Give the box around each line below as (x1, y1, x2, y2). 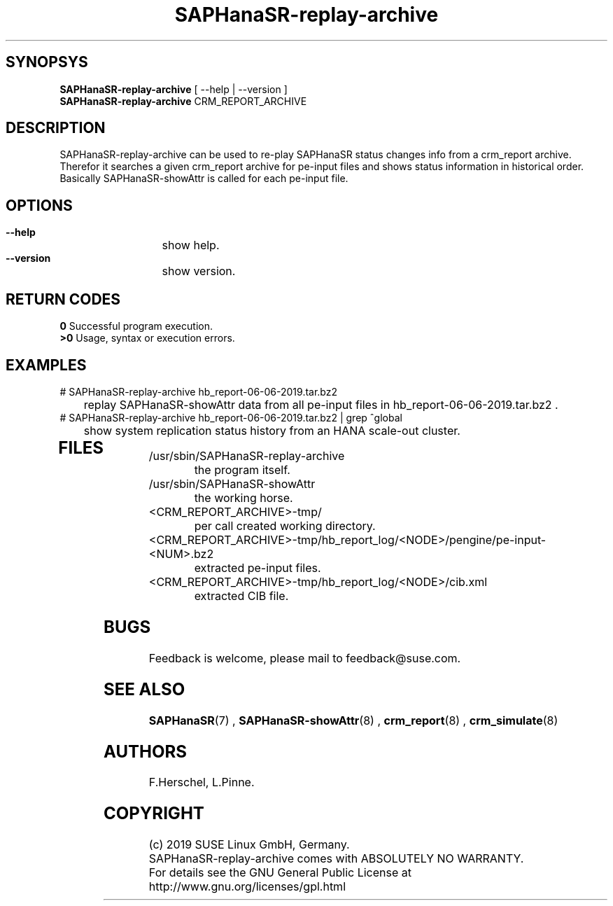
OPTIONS (6, 196, 73, 214)
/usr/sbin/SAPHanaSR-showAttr (148, 476, 316, 491)
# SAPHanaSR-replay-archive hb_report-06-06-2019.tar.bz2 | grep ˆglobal (59, 411, 402, 424)
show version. (162, 264, 236, 279)
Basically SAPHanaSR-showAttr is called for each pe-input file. (59, 172, 348, 185)
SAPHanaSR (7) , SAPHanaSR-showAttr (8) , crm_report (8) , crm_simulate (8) (148, 713, 558, 727)
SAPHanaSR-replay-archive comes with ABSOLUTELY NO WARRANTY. (148, 851, 524, 866)
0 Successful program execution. (59, 320, 213, 333)
